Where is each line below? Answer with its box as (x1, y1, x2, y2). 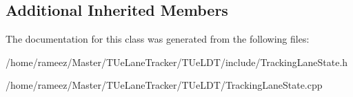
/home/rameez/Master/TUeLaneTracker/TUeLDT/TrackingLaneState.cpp (6, 78, 323, 92)
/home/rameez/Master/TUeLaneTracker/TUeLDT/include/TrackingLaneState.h (6, 54, 348, 69)
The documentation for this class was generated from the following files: (6, 32, 310, 46)
